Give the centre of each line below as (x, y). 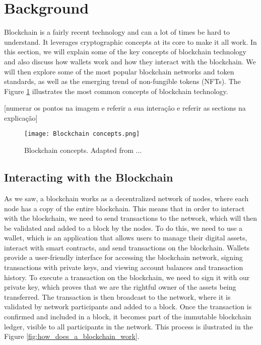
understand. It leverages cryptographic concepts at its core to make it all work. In (130, 41)
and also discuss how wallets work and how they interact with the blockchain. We (130, 61)
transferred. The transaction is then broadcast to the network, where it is (117, 296)
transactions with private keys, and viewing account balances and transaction (124, 267)
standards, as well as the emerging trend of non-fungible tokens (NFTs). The (122, 81)
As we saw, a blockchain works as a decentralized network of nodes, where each (126, 198)
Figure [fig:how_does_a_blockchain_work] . (72, 336)
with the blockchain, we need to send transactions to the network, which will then (130, 218)
